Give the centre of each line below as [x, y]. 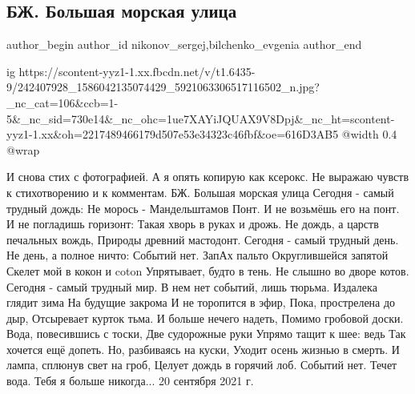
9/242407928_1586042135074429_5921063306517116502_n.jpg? [163, 87]
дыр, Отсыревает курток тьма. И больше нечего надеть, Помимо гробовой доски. [205, 318]
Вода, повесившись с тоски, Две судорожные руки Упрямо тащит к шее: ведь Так [206, 334]
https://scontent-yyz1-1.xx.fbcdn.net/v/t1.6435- [137, 71]
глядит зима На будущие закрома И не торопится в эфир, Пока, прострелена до [201, 302]
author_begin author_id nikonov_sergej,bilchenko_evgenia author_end [184, 44]
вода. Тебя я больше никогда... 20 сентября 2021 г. [130, 381]
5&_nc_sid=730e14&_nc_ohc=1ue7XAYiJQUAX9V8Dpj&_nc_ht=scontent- [201, 118]
